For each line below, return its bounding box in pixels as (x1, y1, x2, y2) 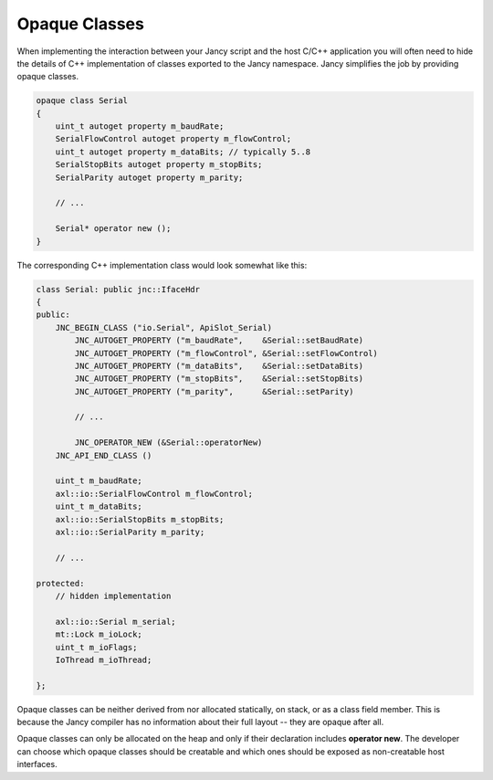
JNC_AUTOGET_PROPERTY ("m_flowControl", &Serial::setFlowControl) (74, 348, 379, 358)
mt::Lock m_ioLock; (55, 629, 143, 639)
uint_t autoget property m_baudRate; (55, 121, 225, 132)
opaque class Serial (36, 96, 128, 106)
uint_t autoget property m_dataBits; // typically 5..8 (55, 146, 311, 157)
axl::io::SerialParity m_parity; (55, 527, 205, 537)
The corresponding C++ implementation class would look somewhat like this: (16, 259, 308, 270)
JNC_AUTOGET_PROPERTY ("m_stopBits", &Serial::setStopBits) (74, 374, 364, 384)
